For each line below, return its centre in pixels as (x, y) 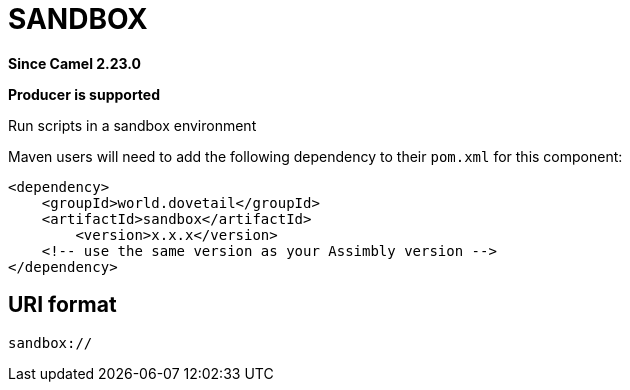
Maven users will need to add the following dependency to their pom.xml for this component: (315, 156)
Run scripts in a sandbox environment (132, 125)
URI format (62, 305)
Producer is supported (84, 94)
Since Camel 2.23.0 (75, 63)
